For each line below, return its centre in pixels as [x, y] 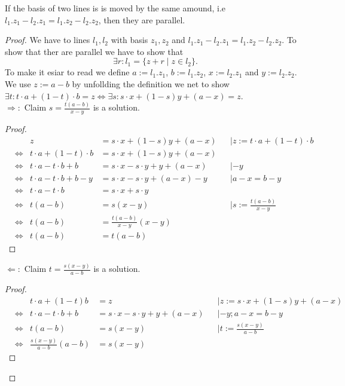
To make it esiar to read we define [67, 72]
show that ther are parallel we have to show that [94, 51]
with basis [129, 40]
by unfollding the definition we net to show [151, 83]
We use [18, 83]
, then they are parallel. [142, 19]
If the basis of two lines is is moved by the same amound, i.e [115, 8]
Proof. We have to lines [48, 40]
